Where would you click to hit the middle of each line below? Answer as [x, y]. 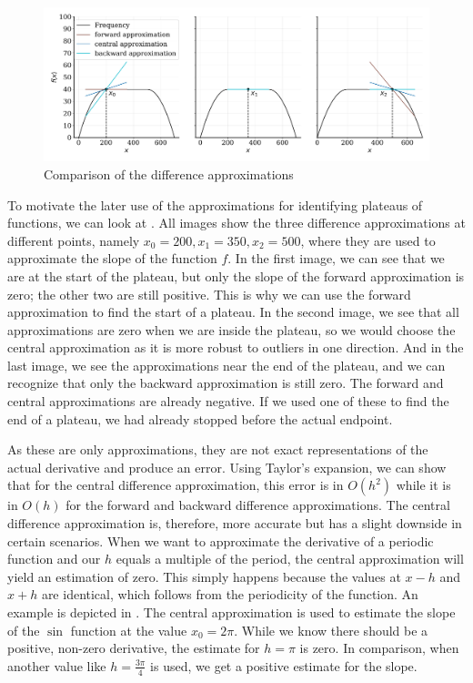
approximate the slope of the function [112, 258]
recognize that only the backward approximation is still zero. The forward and [226, 383]
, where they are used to [368, 240]
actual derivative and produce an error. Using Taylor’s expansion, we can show [227, 467]
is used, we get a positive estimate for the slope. [284, 665]
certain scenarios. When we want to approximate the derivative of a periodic [221, 540]
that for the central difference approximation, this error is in [176, 485]
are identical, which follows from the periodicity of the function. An [230, 594]
